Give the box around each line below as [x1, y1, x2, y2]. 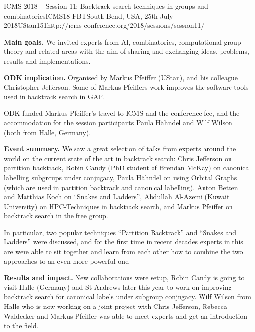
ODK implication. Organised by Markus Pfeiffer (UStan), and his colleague [4, 72, 238, 82]
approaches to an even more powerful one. [4, 256, 130, 266]
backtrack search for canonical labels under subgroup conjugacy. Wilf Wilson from [4, 291, 251, 302]
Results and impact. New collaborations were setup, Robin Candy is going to [4, 272, 245, 283]
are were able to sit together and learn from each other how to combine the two [4, 246, 243, 257]
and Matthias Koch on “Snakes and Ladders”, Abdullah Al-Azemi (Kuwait [4, 191, 229, 202]
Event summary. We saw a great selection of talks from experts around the [4, 143, 236, 154]
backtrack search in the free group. [4, 211, 108, 221]
